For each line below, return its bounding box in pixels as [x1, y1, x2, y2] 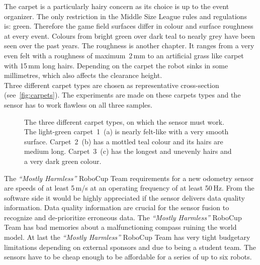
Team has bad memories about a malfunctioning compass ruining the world [4, 222, 237, 232]
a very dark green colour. [24, 155, 102, 166]
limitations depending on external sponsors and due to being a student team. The [4, 241, 256, 252]
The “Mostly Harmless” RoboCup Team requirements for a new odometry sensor [4, 172, 254, 183]
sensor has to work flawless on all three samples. [4, 99, 152, 110]
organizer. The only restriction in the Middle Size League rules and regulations [4, 11, 247, 21]
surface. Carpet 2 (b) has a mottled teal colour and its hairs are [24, 136, 223, 146]
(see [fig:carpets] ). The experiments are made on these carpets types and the [4, 90, 241, 100]
